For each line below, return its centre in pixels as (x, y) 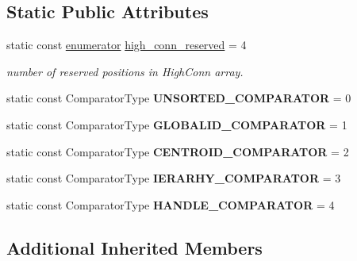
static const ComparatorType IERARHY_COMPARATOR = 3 (174, 178)
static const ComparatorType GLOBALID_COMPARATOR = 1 (177, 124)
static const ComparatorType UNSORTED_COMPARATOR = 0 (179, 98)
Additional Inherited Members (134, 247)
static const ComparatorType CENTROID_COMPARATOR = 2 (178, 151)
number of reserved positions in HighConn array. (125, 71)
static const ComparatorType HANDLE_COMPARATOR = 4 (171, 204)
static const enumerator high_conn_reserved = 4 (127, 45)
